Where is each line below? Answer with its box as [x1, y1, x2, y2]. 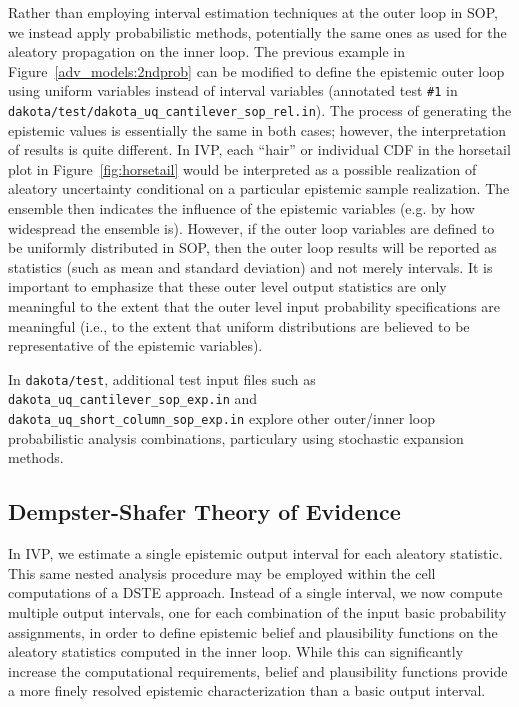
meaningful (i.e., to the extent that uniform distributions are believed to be [8, 315, 470, 336]
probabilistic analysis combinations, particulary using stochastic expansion [8, 427, 464, 448]
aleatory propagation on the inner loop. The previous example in [8, 41, 405, 62]
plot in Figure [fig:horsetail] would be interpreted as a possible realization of [8, 158, 477, 179]
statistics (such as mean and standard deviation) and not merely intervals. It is [8, 256, 493, 277]
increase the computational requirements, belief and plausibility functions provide [8, 660, 508, 681]
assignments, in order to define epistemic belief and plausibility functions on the [8, 621, 498, 642]
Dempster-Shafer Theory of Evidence [8, 496, 401, 527]
